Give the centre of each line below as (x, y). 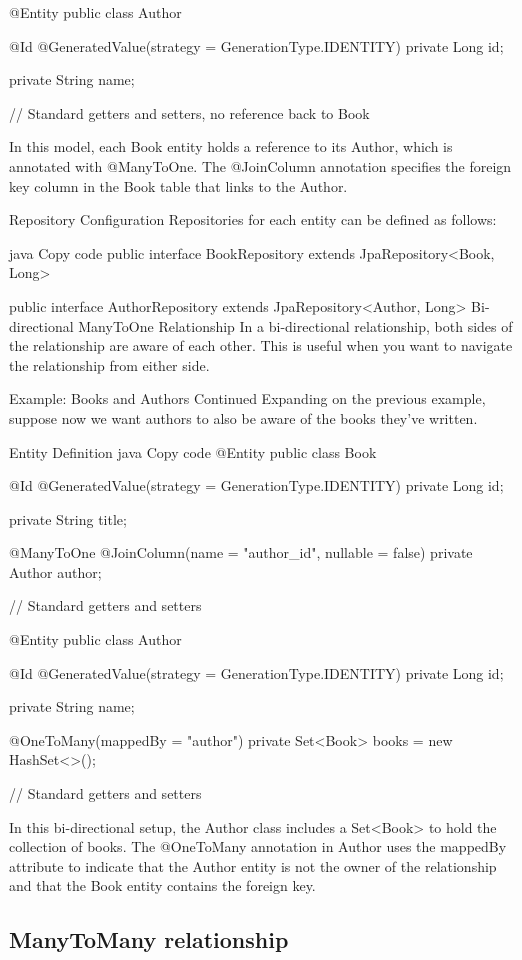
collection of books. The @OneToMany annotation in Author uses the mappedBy (258, 846)
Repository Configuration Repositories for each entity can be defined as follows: (253, 219)
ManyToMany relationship (149, 939)
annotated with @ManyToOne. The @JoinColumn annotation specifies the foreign (260, 165)
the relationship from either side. (109, 364)
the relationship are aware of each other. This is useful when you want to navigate (261, 345)
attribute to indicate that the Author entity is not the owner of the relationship (253, 865)
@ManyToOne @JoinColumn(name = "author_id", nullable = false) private (241, 552)
